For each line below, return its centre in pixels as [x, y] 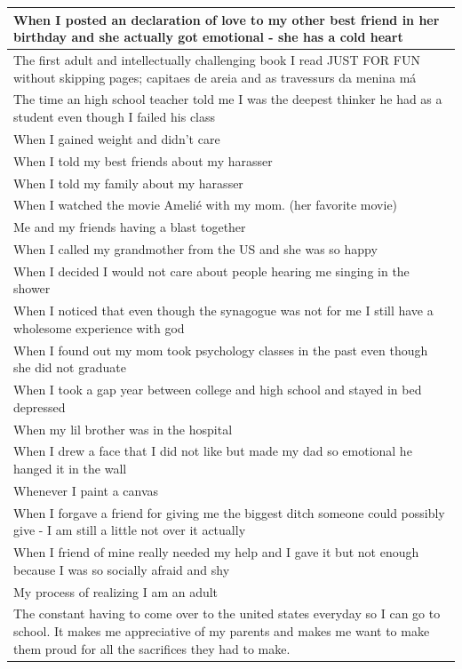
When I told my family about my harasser [128, 183]
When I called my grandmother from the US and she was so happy [195, 249]
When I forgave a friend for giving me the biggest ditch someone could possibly [229, 512]
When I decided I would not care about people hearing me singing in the [211, 271]
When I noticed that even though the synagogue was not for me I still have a [223, 311]
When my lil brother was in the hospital [123, 429]
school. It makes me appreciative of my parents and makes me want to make [222, 631]
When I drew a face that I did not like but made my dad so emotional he [213, 451]
